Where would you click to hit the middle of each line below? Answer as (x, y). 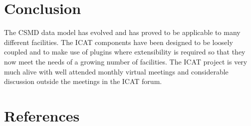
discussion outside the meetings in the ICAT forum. (83, 81)
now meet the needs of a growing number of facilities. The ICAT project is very (126, 61)
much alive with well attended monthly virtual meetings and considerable (116, 71)
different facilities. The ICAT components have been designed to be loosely (119, 42)
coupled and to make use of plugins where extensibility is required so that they (125, 52)
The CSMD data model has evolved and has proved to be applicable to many (122, 32)
